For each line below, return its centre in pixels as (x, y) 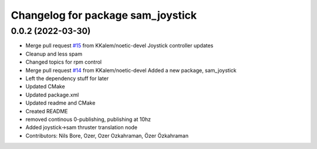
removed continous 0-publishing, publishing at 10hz (88, 119)
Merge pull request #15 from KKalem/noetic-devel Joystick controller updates (119, 46)
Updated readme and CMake (60, 103)
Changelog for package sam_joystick (104, 15)
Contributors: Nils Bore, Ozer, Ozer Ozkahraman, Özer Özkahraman (107, 136)
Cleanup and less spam (54, 54)
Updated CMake (45, 86)
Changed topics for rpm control (64, 62)
